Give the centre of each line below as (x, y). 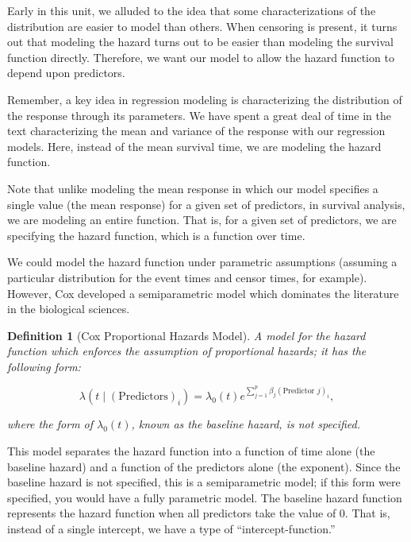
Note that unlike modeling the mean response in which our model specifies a (193, 188)
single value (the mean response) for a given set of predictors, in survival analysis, (206, 204)
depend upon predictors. (66, 73)
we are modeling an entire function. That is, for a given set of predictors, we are (202, 220)
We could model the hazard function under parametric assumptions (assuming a (202, 262)
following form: (44, 366)
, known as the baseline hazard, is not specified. (246, 424)
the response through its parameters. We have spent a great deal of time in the (199, 115)
